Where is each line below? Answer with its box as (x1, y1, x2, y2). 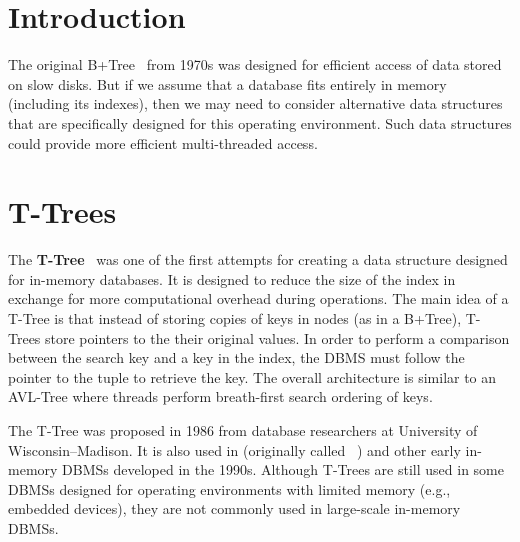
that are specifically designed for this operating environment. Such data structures (8, 112, 512, 133)
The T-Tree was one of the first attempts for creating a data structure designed (8, 249, 508, 270)
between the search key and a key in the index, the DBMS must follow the (8, 347, 465, 368)
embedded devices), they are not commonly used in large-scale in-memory (8, 498, 461, 519)
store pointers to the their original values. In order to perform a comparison (45, 327, 510, 348)
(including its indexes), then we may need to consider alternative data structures (8, 93, 503, 114)
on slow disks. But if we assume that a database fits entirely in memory (8, 73, 447, 94)
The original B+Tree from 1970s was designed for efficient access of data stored (8, 54, 502, 75)
